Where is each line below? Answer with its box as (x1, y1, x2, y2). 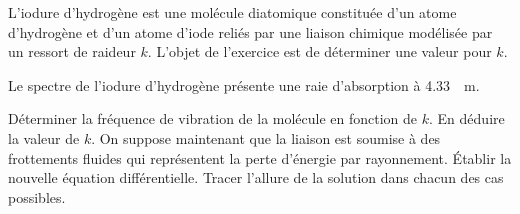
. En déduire (429, 108, 505, 129)
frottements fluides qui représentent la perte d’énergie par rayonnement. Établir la (8, 147, 512, 168)
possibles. (8, 186, 66, 207)
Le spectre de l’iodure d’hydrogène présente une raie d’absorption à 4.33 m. (8, 74, 480, 95)
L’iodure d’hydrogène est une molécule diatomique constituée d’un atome (8, 2, 457, 22)
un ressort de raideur (8, 41, 136, 62)
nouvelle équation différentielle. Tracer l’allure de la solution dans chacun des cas (8, 167, 504, 188)
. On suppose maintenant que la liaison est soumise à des (91, 127, 441, 148)
